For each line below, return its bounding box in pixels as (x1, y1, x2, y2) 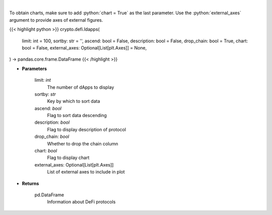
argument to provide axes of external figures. (9, 17, 103, 23)
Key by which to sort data (47, 98, 100, 104)
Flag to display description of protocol (47, 126, 126, 132)
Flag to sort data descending (47, 113, 107, 119)
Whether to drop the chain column (47, 140, 118, 146)
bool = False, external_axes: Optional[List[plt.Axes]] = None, (22, 44, 147, 50)
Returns (22, 180, 39, 186)
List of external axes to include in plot (47, 169, 125, 175)
